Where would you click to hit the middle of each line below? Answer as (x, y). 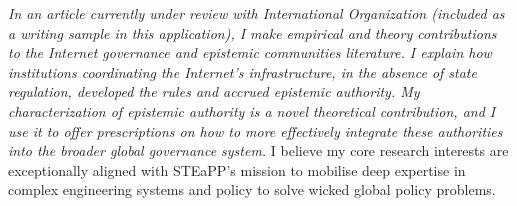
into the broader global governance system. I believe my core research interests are (258, 150)
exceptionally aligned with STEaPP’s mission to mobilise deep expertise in (237, 169)
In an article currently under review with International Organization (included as (256, 13)
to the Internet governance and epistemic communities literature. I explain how (250, 52)
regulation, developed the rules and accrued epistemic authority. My (214, 91)
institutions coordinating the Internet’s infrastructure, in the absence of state (242, 71)
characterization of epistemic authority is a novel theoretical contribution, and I (252, 110)
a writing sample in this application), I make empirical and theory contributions (252, 32)
